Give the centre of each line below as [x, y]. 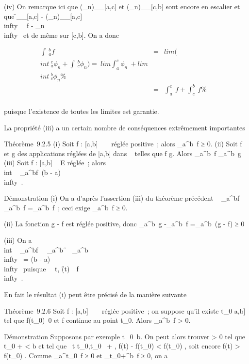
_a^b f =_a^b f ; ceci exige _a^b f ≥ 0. [66, 207]
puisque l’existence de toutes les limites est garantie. [82, 111]
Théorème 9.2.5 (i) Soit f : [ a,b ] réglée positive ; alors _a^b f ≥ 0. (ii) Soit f [123, 144]
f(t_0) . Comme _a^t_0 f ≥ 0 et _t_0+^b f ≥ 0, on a [86, 355]
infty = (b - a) [27, 259]
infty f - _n [24, 25]
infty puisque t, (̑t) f [41, 268]
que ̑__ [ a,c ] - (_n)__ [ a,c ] [43, 16]
